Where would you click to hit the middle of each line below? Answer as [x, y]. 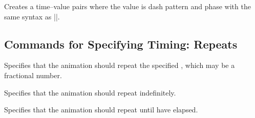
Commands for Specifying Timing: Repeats [121, 44]
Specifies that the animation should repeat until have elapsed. [101, 110]
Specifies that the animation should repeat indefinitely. [90, 92]
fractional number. [33, 75]
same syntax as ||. [32, 16]
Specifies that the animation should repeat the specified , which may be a [120, 65]
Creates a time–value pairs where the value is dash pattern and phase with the [128, 6]
